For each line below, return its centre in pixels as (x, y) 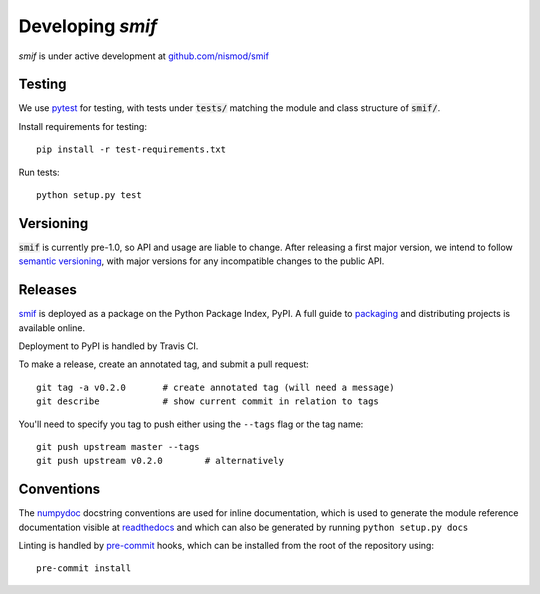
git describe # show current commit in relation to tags (207, 401)
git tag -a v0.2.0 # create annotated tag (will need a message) (215, 387)
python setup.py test (89, 195)
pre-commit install (84, 568)
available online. (51, 327)
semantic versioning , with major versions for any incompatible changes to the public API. (201, 261)
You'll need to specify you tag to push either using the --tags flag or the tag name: (191, 424)
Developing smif (88, 26)
